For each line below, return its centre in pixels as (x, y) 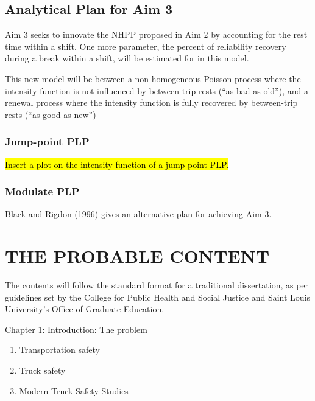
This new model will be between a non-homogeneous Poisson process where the (153, 78)
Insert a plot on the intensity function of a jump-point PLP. (117, 164)
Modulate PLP (42, 191)
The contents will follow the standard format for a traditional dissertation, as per (157, 285)
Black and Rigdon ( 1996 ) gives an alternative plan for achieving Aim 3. (138, 214)
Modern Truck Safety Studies (74, 390)
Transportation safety (59, 350)
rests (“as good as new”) (51, 114)
